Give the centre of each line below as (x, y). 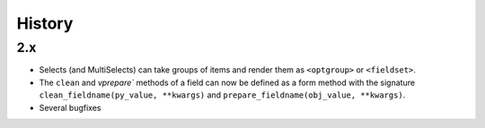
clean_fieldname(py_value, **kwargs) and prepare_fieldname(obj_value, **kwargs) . (222, 95)
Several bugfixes (70, 107)
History (45, 23)
